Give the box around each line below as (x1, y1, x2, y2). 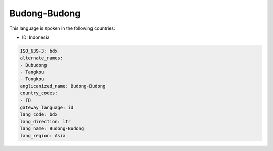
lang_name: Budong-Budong (20, 126, 84, 131)
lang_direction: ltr (20, 119, 71, 124)
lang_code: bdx (20, 112, 58, 117)
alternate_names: (20, 55, 63, 61)
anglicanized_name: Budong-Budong (20, 83, 106, 89)
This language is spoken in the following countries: (9, 25, 115, 31)
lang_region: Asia (20, 133, 66, 138)
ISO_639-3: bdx (20, 48, 58, 54)
